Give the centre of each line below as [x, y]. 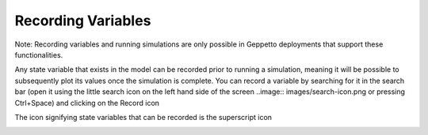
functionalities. [39, 54]
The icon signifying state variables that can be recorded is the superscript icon [143, 117]
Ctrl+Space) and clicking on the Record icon [87, 103]
